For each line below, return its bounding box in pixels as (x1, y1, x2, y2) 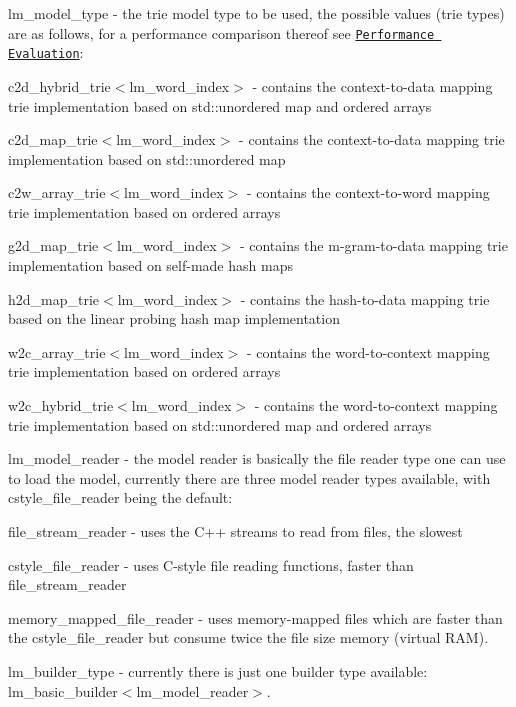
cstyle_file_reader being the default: (8, 487, 233, 508)
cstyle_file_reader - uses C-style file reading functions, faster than (8, 554, 414, 575)
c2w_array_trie (8, 182, 106, 203)
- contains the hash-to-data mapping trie (240, 288, 490, 309)
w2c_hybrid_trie (8, 395, 114, 416)
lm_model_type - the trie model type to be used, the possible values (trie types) (8, 3, 505, 23)
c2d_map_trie (8, 129, 98, 150)
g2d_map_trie (8, 235, 99, 256)
